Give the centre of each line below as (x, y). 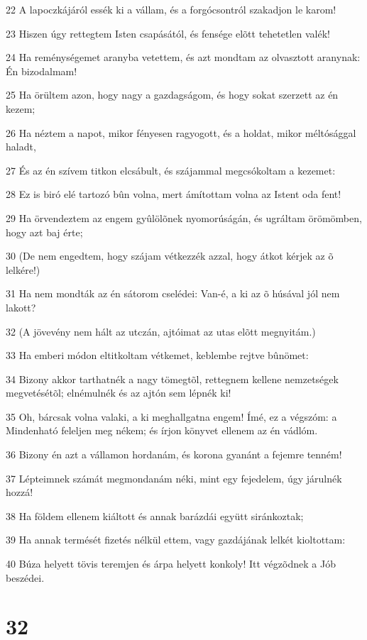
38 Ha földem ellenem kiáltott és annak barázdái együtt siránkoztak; (155, 515)
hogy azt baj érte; (44, 232)
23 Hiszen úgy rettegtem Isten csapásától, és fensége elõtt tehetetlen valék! (168, 33)
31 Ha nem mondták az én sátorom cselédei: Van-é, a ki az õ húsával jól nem (173, 293)
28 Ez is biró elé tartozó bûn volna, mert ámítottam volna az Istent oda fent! (174, 194)
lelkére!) (23, 269)
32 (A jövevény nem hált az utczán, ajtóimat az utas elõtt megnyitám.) (161, 331)
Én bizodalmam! (42, 71)
